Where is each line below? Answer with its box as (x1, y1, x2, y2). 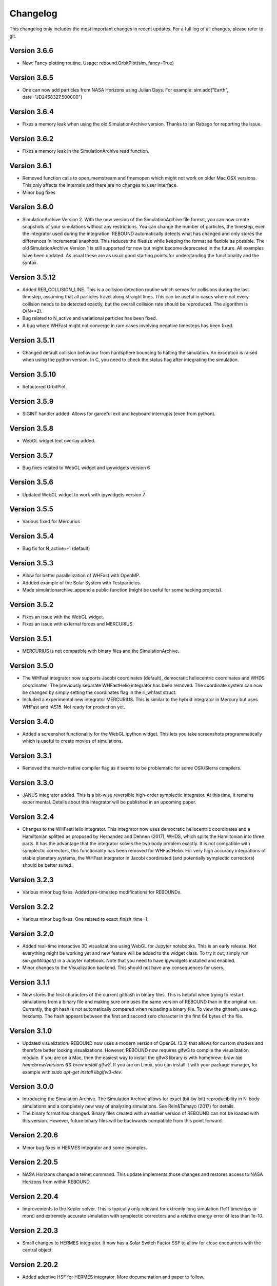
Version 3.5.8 (9, 424, 54, 433)
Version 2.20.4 (9, 1192, 59, 1201)
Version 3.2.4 (9, 813, 54, 821)
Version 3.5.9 (9, 397, 54, 406)
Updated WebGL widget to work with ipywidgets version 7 (22, 491, 146, 497)
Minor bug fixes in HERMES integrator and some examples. (22, 1145, 147, 1151)
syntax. (22, 259, 38, 265)
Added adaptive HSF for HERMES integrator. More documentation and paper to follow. (22, 1274, 205, 1280)
